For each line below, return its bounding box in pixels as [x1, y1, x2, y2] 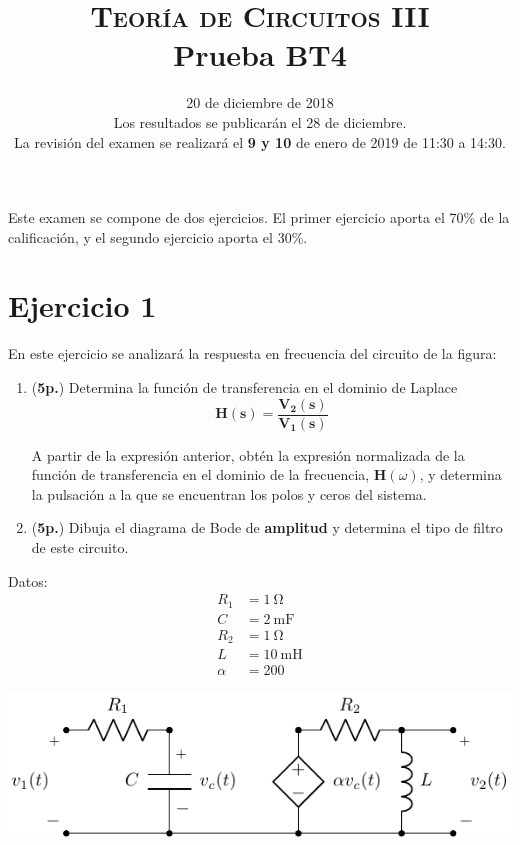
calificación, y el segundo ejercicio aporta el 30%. [8, 226, 308, 247]
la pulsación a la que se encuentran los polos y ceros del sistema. [31, 483, 427, 504]
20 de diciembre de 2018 [186, 92, 334, 113]
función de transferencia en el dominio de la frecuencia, [31, 464, 370, 485]
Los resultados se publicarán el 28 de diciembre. [113, 111, 407, 132]
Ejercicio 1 [8, 285, 157, 326]
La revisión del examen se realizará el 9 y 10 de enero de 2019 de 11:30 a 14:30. [14, 131, 506, 152]
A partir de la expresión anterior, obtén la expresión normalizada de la [31, 444, 465, 465]
